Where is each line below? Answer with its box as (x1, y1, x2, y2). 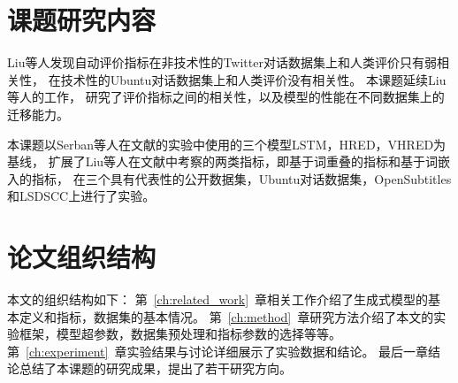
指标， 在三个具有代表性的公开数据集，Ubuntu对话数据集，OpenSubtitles (31, 169, 452, 188)
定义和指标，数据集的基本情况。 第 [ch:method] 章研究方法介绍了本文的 (19, 307, 434, 326)
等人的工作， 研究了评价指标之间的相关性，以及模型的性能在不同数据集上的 (7, 88, 445, 106)
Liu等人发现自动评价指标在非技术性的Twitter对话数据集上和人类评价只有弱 (7, 53, 437, 72)
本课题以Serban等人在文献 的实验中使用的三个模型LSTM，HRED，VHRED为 (7, 134, 447, 153)
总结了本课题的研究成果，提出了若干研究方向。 (19, 359, 292, 378)
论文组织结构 (7, 239, 156, 275)
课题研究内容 (7, 2, 156, 38)
